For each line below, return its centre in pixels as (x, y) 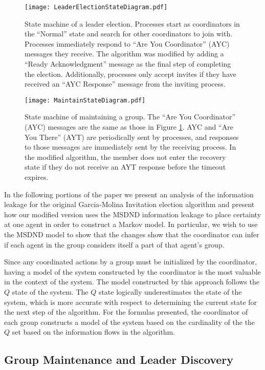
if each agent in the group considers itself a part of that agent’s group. (114, 244)
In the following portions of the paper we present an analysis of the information (129, 194)
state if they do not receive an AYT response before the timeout (125, 167)
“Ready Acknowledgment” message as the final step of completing (128, 64)
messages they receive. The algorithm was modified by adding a (124, 54)
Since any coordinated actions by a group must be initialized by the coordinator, (131, 262)
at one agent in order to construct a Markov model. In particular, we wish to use (131, 224)
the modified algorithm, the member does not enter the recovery (125, 157)
